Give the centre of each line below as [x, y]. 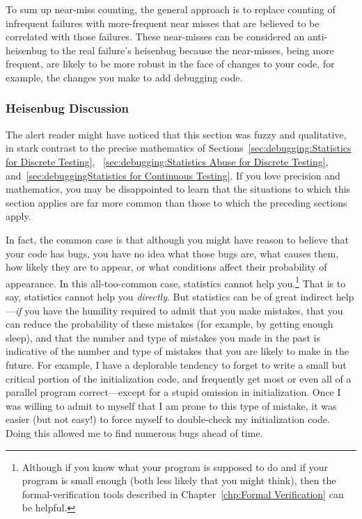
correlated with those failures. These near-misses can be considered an [155, 37]
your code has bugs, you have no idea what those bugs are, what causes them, [172, 253]
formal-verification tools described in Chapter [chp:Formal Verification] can [183, 494]
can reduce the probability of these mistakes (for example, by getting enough [170, 324]
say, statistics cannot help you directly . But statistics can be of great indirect [170, 296]
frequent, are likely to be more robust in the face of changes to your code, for [170, 64]
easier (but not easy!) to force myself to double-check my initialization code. [168, 419]
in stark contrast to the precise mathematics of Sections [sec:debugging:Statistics [179, 148]
